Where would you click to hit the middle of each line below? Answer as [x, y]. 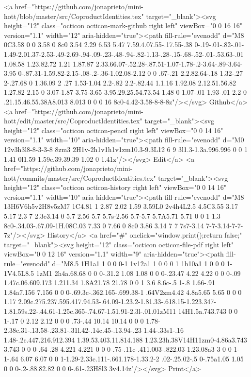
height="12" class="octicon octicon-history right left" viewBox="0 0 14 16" [115, 187]
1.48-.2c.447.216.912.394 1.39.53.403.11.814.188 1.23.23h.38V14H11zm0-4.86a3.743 [125, 339]
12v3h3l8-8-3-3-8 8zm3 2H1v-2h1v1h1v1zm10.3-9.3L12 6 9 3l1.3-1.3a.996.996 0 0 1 [126, 149]
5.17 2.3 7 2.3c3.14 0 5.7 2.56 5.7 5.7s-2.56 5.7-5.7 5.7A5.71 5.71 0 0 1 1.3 [112, 216]
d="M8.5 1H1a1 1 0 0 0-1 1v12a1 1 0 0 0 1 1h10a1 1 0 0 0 [138, 264]
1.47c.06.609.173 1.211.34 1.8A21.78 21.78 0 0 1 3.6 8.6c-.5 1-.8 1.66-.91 [110, 283]
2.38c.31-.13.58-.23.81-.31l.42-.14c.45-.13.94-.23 [73, 330]
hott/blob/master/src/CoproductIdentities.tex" [74, 16]
